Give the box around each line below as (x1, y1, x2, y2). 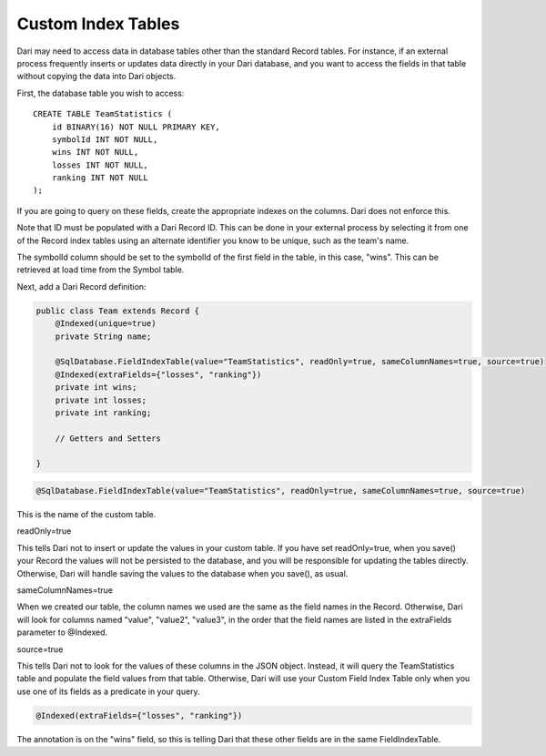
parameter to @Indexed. (16, 627, 108, 638)
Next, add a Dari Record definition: (16, 281, 147, 291)
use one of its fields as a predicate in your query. (16, 686, 200, 697)
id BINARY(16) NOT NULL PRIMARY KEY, (51, 121, 220, 132)
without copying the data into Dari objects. (16, 71, 177, 82)
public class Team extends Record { (35, 305, 200, 316)
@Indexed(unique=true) (55, 319, 157, 329)
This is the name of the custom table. (16, 509, 157, 520)
